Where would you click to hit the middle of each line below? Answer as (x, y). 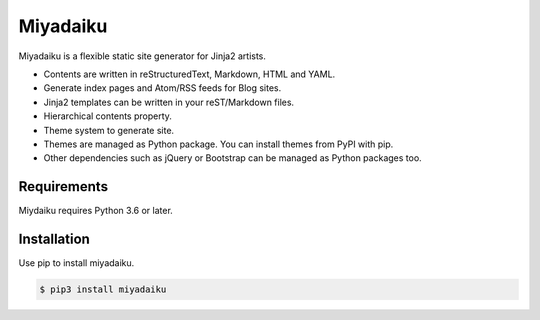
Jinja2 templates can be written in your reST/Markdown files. (169, 102)
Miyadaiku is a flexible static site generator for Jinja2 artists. (142, 56)
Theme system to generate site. (109, 130)
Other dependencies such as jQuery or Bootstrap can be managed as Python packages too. (232, 158)
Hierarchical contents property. (107, 116)
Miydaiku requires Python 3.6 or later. (96, 211)
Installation (54, 239)
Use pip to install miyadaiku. (76, 263)
